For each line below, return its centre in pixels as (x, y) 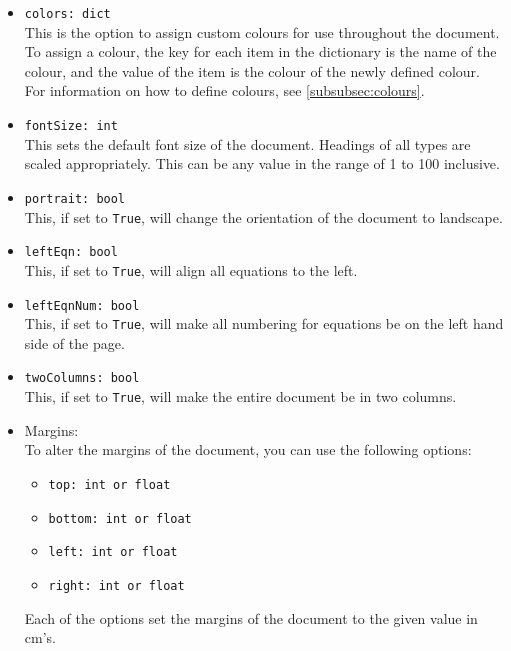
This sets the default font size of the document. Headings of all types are (247, 143)
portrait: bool (75, 198)
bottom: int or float (120, 518)
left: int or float (113, 552)
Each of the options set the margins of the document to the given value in (251, 617)
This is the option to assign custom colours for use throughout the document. (262, 31)
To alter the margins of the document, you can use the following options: (248, 449)
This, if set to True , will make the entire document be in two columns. (240, 396)
